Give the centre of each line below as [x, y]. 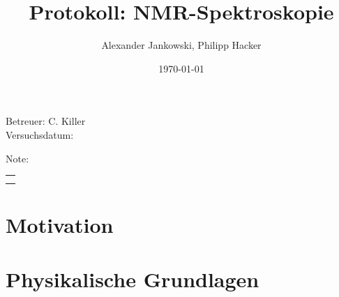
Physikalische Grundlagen [133, 279]
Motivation [60, 224]
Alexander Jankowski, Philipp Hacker [181, 45]
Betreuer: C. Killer [46, 121]
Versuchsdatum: [40, 134]
